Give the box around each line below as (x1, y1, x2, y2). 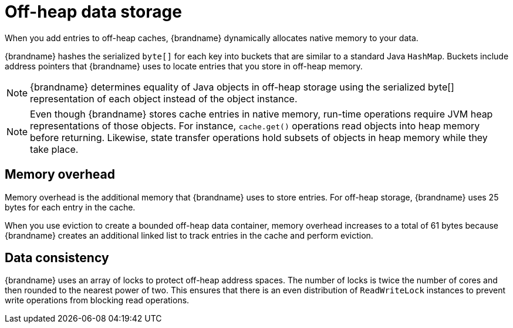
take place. (30, 143, 79, 155)
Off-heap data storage (5, 2, 182, 22)
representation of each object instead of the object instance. (30, 92, 298, 105)
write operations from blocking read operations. (5, 295, 190, 306)
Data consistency (5, 250, 109, 266)
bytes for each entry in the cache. (5, 202, 136, 212)
